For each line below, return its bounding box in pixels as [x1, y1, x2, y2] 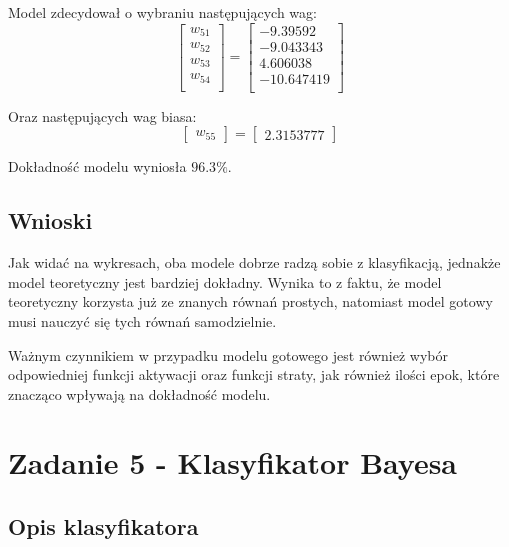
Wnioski [8, 205, 93, 236]
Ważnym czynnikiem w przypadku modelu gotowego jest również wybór [8, 344, 449, 365]
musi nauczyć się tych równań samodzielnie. [8, 310, 277, 331]
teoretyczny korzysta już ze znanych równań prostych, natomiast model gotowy [8, 291, 493, 312]
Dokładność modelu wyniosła [8, 156, 187, 177]
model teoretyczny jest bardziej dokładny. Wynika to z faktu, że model [8, 271, 442, 292]
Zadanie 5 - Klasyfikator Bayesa [8, 442, 458, 483]
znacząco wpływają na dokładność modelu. [8, 383, 271, 404]
